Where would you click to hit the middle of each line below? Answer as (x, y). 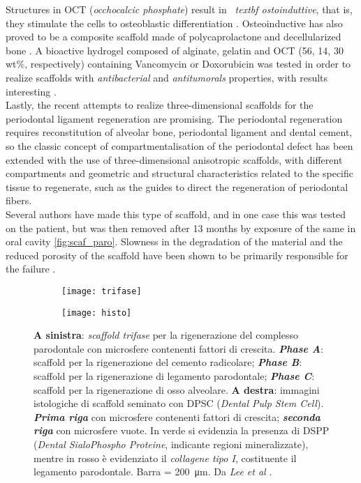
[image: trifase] (102, 291)
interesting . (31, 91)
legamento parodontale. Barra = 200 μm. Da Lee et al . (153, 472)
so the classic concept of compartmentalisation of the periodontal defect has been (179, 145)
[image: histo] (97, 313)
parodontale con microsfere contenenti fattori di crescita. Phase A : (178, 348)
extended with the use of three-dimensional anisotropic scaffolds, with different (174, 159)
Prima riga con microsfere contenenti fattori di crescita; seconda (177, 416)
